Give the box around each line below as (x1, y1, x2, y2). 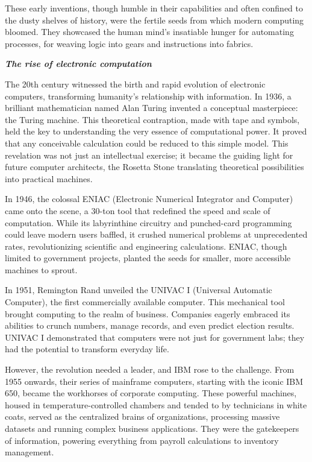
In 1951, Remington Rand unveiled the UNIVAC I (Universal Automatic (5, 283, 272, 296)
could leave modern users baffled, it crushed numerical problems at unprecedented (5, 228, 308, 241)
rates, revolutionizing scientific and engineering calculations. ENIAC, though (5, 239, 287, 252)
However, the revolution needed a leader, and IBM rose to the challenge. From (5, 363, 295, 376)
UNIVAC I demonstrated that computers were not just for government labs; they (5, 331, 305, 343)
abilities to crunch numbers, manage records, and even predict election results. (5, 319, 295, 332)
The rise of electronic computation (5, 57, 152, 70)
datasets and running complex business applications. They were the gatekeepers (5, 422, 299, 434)
